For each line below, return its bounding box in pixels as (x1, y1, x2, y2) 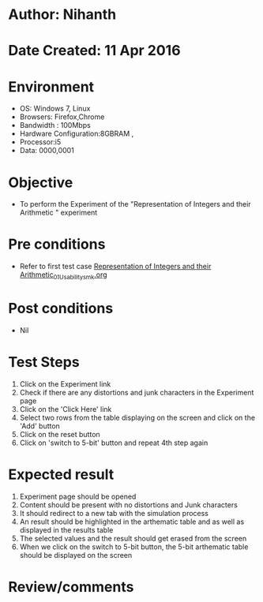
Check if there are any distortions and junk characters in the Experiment (19, 387, 254, 397)
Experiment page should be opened (19, 492, 137, 501)
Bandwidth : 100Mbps (19, 121, 91, 130)
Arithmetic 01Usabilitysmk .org (19, 270, 108, 281)
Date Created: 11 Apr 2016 (8, 42, 181, 60)
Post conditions (8, 300, 114, 317)
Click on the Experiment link (19, 379, 111, 388)
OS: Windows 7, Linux (19, 104, 91, 114)
